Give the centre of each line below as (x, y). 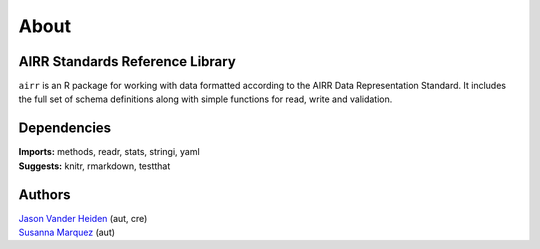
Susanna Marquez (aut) (66, 232)
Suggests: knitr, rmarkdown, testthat (94, 166)
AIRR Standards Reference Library (127, 61)
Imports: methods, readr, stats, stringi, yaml (109, 152)
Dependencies (65, 128)
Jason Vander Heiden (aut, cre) (83, 218)
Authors (44, 194)
